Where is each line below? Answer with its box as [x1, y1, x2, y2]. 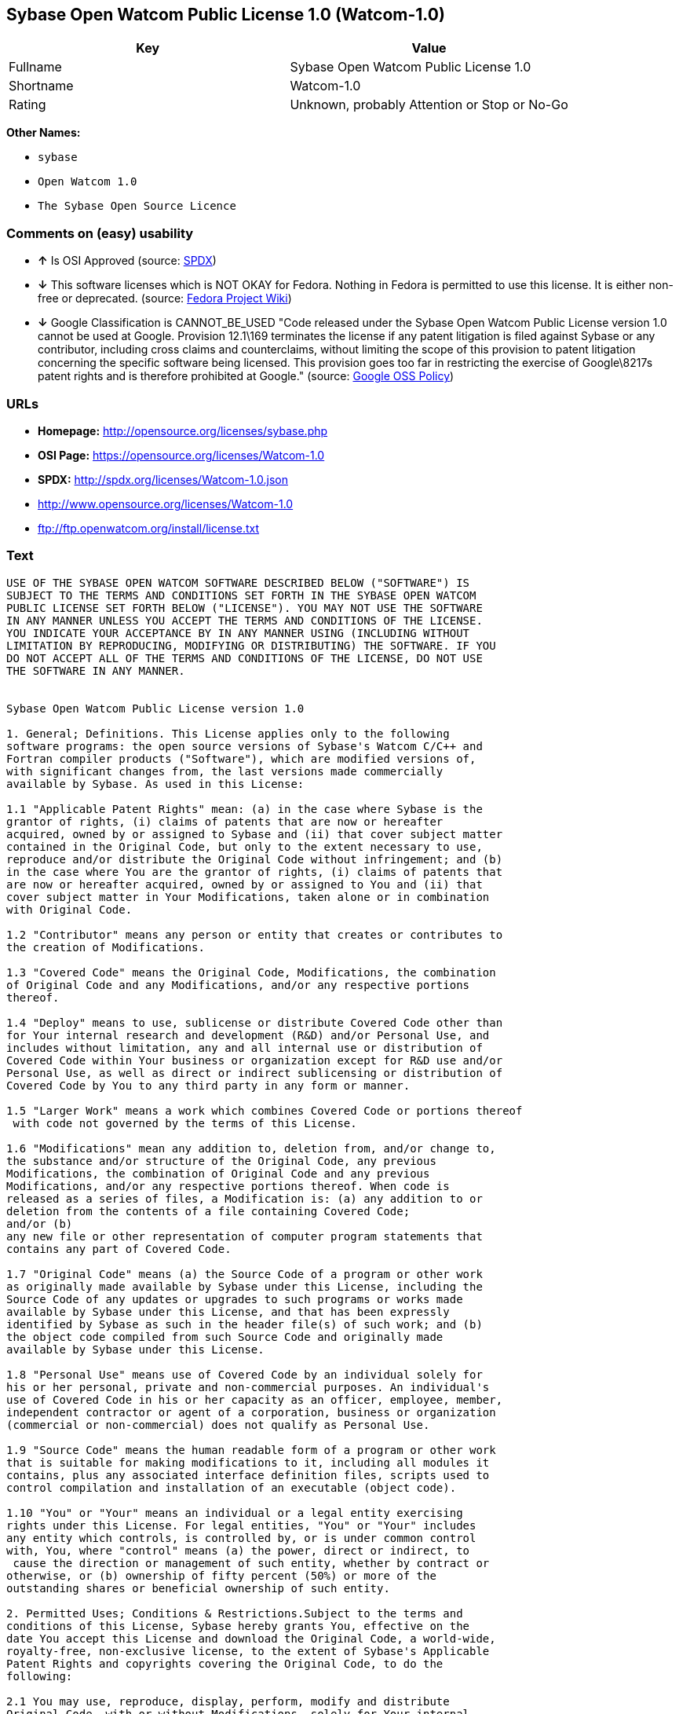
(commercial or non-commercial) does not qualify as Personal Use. [6, 1418, 430, 1431]
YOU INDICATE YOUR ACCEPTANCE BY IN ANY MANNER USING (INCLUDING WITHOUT [6, 626, 470, 639]
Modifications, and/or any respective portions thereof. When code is [6, 1179, 450, 1192]
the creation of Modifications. [6, 940, 205, 954]
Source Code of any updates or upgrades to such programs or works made [6, 1292, 463, 1306]
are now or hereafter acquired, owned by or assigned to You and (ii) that [6, 877, 483, 891]
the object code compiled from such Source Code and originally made [6, 1330, 444, 1343]
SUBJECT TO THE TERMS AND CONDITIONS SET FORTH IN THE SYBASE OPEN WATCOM [6, 588, 476, 602]
